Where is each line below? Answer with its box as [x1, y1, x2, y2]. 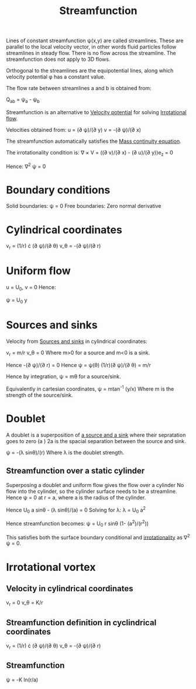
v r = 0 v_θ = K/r [6, 599, 43, 608]
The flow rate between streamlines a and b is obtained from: [6, 85, 152, 92]
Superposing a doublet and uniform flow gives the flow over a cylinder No [6, 481, 184, 488]
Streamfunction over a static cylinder [6, 466, 145, 476]
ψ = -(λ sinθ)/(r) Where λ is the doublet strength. [6, 449, 125, 456]
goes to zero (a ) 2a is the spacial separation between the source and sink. [6, 437, 186, 444]
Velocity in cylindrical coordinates [6, 584, 133, 594]
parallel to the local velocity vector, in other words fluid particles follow [6, 43, 177, 50]
